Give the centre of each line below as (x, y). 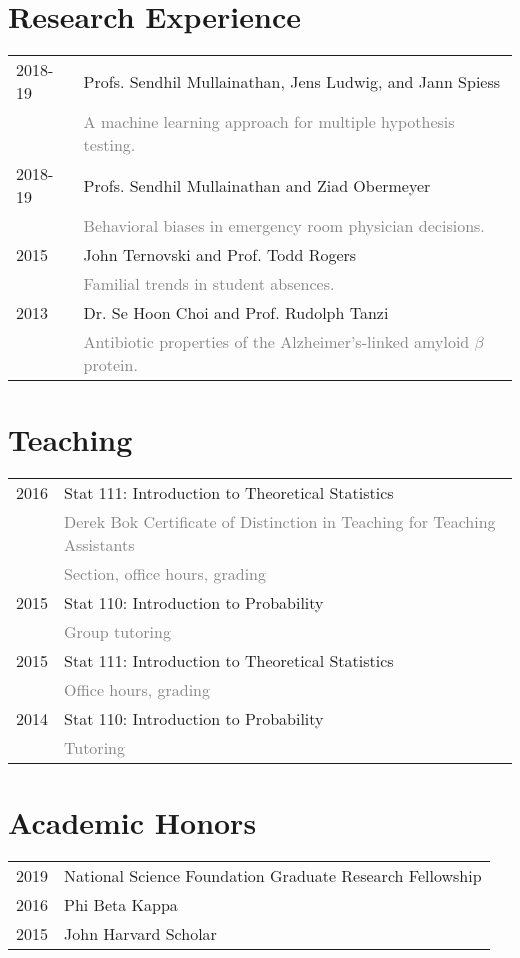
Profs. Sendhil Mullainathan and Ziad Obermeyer (257, 185)
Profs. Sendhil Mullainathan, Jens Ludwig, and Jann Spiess (292, 81)
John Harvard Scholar (140, 934)
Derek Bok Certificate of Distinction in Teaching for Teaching (280, 522)
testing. (109, 145)
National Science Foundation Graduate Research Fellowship (273, 876)
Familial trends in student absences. (209, 284)
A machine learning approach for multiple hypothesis (269, 122)
